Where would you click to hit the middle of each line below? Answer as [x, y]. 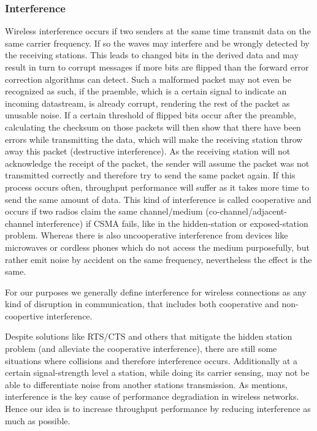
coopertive [25, 315]
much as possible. [38, 420]
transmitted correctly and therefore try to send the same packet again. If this [150, 175]
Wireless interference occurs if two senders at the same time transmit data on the [158, 31]
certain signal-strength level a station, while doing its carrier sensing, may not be [157, 372]
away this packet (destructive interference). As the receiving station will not [148, 151]
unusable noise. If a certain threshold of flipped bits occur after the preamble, [151, 115]
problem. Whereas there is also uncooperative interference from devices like [147, 235]
